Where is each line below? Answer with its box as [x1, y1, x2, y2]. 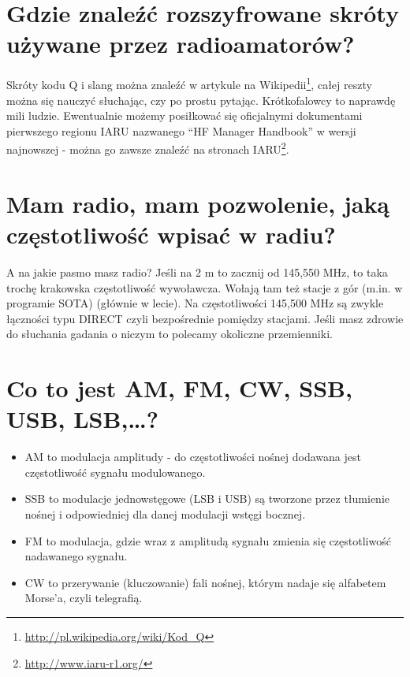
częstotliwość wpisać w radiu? [6, 218, 336, 250]
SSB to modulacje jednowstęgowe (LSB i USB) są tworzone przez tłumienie [24, 490, 390, 507]
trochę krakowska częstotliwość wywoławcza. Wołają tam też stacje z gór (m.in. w [6, 279, 403, 296]
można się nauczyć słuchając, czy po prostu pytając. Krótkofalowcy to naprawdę [6, 91, 396, 108]
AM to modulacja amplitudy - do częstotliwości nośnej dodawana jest [24, 448, 361, 465]
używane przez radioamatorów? [6, 28, 355, 60]
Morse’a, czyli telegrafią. [24, 590, 143, 606]
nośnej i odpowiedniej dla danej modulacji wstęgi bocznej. [24, 505, 306, 522]
